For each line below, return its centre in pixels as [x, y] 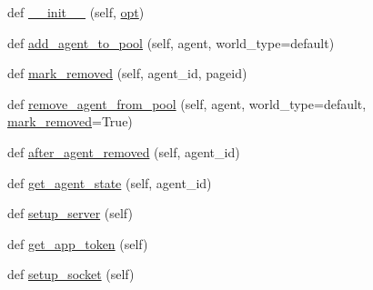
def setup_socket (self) [71, 274]
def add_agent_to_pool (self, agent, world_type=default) [171, 42]
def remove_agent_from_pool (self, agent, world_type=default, [187, 103]
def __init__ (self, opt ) [76, 12]
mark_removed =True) [70, 121]
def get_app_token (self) [78, 243]
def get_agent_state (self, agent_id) [110, 182]
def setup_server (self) [70, 213]
